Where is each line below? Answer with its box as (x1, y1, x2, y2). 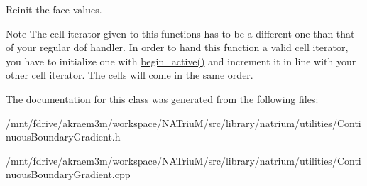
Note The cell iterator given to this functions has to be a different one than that (6, 26, 355, 40)
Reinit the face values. (6, 2, 102, 16)
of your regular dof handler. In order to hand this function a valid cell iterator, (6, 40, 349, 55)
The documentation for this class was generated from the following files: (6, 91, 319, 106)
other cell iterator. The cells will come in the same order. (6, 67, 253, 82)
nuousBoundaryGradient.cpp (6, 167, 131, 182)
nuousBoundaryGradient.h (6, 129, 121, 144)
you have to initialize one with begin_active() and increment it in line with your (6, 53, 356, 68)
